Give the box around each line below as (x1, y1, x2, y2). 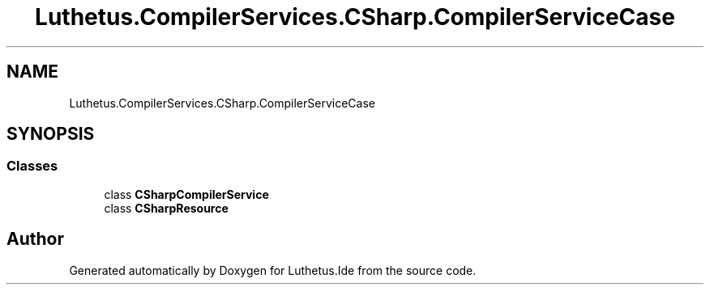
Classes (6, 158, 58, 175)
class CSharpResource (104, 200, 229, 215)
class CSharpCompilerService (104, 187, 269, 201)
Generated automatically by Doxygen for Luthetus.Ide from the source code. (69, 263, 477, 277)
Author (6, 229, 64, 250)
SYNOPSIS (6, 124, 95, 145)
